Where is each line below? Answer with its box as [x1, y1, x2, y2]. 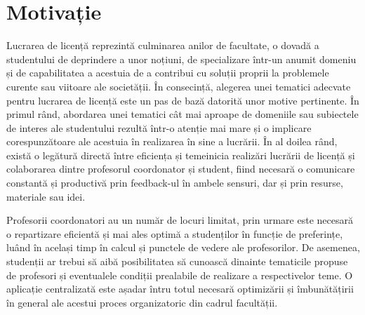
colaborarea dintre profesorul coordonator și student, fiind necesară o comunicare [6, 161, 355, 176]
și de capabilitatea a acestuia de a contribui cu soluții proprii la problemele [6, 65, 329, 80]
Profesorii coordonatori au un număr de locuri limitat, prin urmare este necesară [6, 213, 353, 227]
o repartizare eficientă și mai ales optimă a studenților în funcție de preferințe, [6, 226, 343, 241]
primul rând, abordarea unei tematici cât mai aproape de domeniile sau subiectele [6, 107, 359, 121]
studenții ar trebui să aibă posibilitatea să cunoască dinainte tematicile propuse [6, 254, 348, 269]
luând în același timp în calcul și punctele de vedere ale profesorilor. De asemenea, [6, 240, 360, 255]
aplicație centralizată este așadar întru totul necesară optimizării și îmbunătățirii [6, 281, 354, 296]
